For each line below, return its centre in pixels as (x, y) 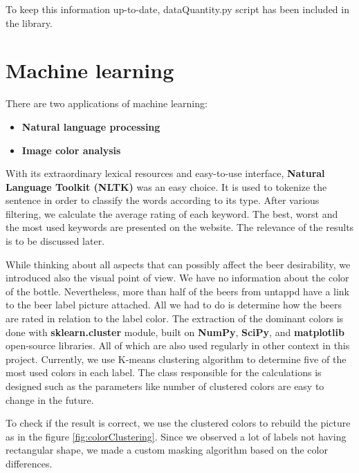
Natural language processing (91, 126)
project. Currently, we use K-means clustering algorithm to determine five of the (176, 359)
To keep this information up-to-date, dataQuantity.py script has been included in (177, 9)
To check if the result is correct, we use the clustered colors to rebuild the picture (178, 423)
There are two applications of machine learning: (107, 103)
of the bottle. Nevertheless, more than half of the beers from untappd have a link (178, 291)
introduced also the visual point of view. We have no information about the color (177, 278)
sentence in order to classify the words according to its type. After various (163, 200)
